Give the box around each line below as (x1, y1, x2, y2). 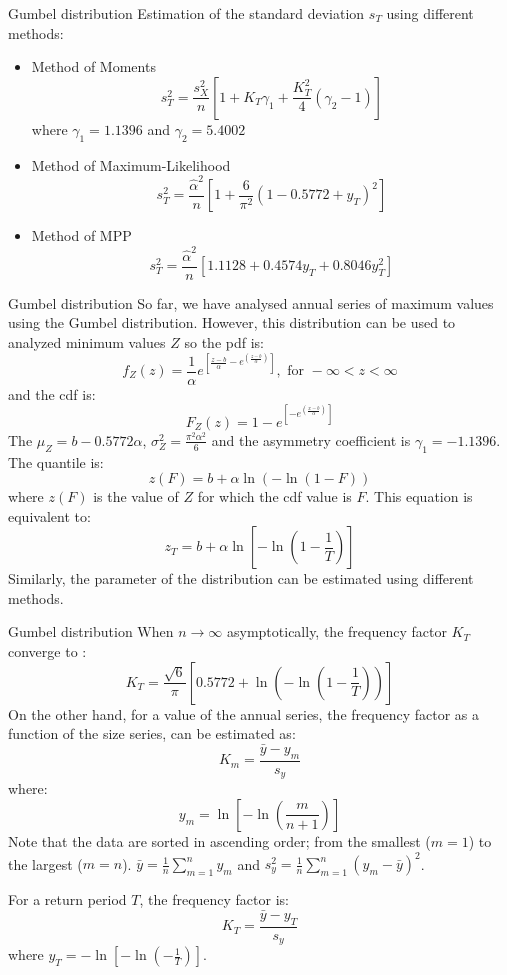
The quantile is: (8, 451, 104, 472)
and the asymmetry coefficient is (211, 429, 411, 450)
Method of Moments (31, 56, 156, 77)
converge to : (8, 641, 87, 662)
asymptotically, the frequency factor (227, 621, 447, 642)
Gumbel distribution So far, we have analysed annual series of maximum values (8, 292, 494, 313)
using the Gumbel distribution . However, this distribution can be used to (8, 312, 456, 333)
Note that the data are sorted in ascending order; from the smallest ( (8, 830, 431, 851)
